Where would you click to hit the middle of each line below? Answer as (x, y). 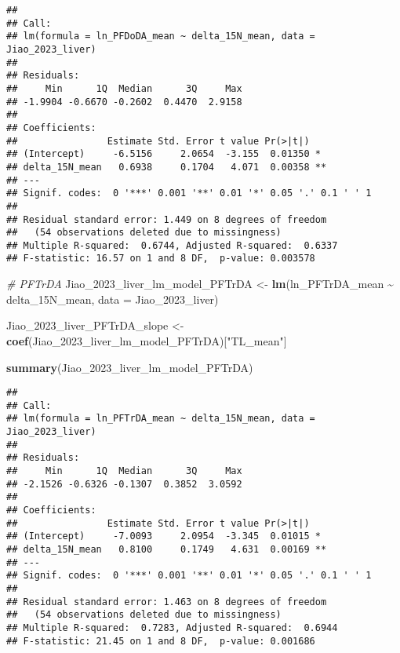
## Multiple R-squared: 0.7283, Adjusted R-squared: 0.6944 (172, 627)
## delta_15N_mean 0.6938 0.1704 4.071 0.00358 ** (167, 167)
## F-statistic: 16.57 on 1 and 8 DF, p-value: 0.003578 (161, 259)
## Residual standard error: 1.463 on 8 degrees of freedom (167, 602)
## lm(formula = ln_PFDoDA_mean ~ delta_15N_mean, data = (161, 36)
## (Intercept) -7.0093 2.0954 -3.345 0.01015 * (164, 536)
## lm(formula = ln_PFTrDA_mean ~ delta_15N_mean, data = (161, 419)
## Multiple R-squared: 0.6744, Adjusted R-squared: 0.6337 (172, 245)
